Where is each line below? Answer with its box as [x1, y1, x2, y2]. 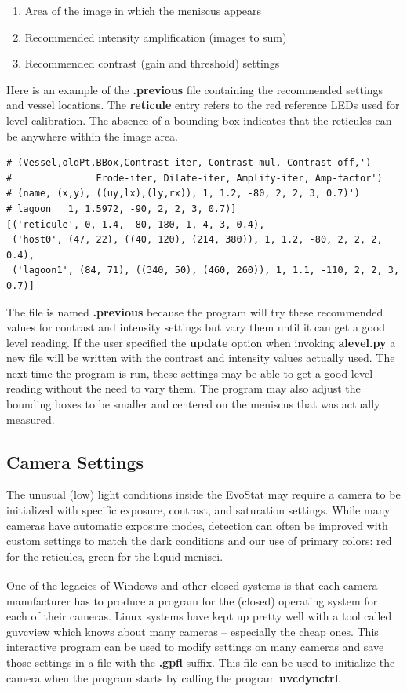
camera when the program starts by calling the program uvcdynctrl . [6, 669, 342, 686]
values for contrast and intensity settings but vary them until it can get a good [6, 319, 386, 335]
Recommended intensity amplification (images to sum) [24, 28, 287, 45]
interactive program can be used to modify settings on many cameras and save [6, 638, 384, 655]
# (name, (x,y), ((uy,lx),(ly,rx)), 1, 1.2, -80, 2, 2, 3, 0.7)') [6, 188, 361, 199]
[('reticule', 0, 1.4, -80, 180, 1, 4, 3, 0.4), [6, 218, 265, 230]
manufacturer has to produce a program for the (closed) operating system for [6, 592, 378, 609]
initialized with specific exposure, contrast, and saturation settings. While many [6, 502, 391, 518]
